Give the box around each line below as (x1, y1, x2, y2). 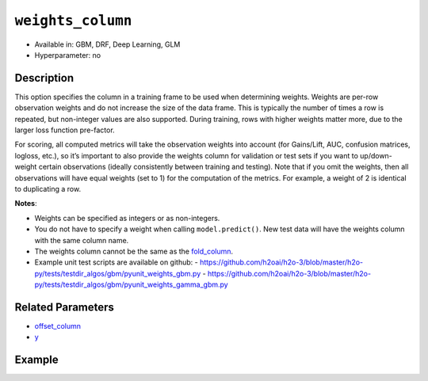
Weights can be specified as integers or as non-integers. (34, 213, 220, 223)
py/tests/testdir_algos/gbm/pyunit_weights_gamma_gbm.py (34, 280, 229, 289)
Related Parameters (14, 300, 115, 314)
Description (14, 71, 75, 85)
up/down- (359, 150, 392, 160)
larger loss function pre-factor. (14, 125, 115, 135)
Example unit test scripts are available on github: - (34, 257, 198, 267)
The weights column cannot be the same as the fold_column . (34, 246, 234, 256)
